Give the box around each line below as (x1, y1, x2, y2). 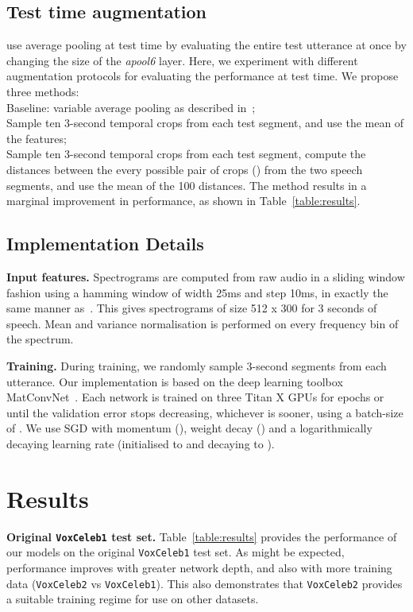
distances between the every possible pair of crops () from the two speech (6, 161, 363, 177)
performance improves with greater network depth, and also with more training (6, 559, 392, 575)
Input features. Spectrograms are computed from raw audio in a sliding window (6, 268, 405, 285)
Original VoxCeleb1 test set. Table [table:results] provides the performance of (6, 528, 397, 544)
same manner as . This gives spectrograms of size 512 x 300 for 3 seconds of (6, 300, 377, 316)
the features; (6, 130, 67, 146)
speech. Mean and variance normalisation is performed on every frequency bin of (6, 315, 399, 331)
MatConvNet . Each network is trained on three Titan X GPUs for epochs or (6, 389, 384, 405)
